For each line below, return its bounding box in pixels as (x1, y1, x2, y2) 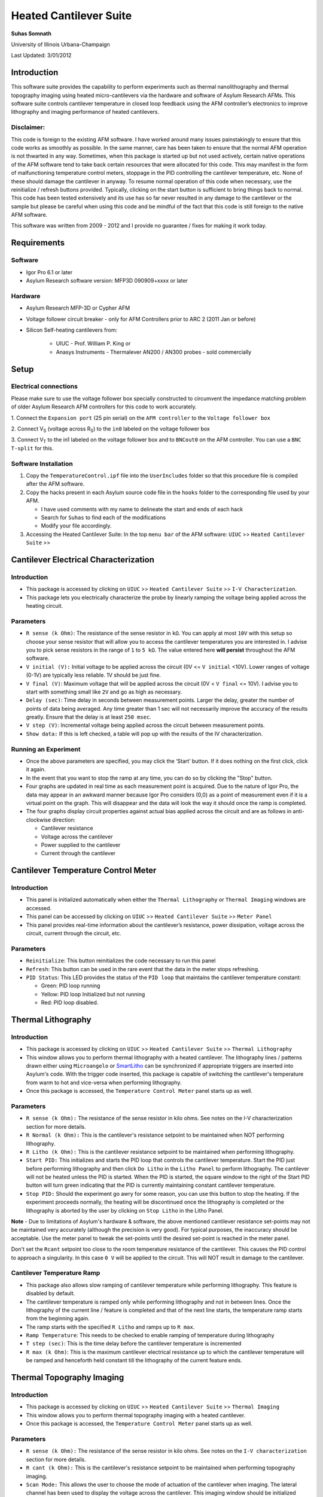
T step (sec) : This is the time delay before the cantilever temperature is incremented (26, 1340, 242, 1347)
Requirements (11, 238, 65, 248)
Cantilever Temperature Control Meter (11, 865, 157, 875)
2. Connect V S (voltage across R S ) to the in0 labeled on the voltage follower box (11, 425, 211, 434)
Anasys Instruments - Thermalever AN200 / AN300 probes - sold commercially (56, 348, 252, 356)
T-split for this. (11, 444, 54, 451)
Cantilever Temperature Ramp (11, 1269, 100, 1277)
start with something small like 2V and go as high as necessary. (26, 688, 182, 695)
